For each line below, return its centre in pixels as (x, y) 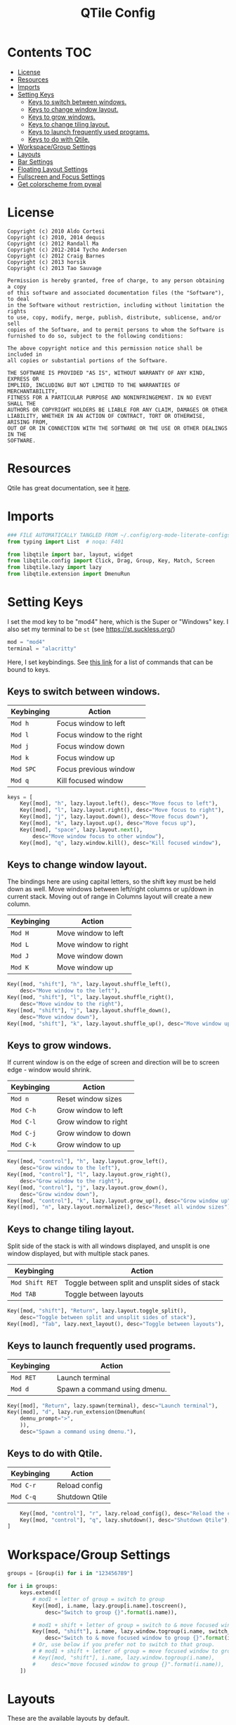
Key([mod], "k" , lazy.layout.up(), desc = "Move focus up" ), (108, 823)
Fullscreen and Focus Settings (61, 177)
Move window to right (92, 945)
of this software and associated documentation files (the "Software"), (116, 293)
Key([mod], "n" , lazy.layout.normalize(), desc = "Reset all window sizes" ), (120, 1207)
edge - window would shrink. (50, 1070)
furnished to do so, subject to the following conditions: (96, 336)
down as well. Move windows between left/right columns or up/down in (111, 889)
